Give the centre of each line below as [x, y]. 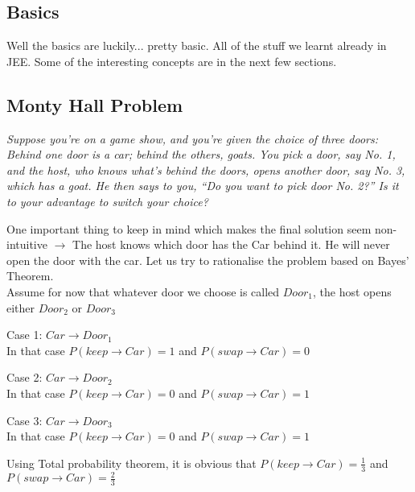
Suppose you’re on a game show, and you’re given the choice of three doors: [192, 138]
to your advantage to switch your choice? [107, 201]
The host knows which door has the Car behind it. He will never [231, 244]
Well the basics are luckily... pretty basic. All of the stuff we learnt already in [197, 45]
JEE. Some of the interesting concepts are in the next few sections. [172, 61]
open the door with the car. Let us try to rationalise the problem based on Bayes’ [208, 260]
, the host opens [352, 291]
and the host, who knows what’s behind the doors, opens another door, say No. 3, [206, 170]
